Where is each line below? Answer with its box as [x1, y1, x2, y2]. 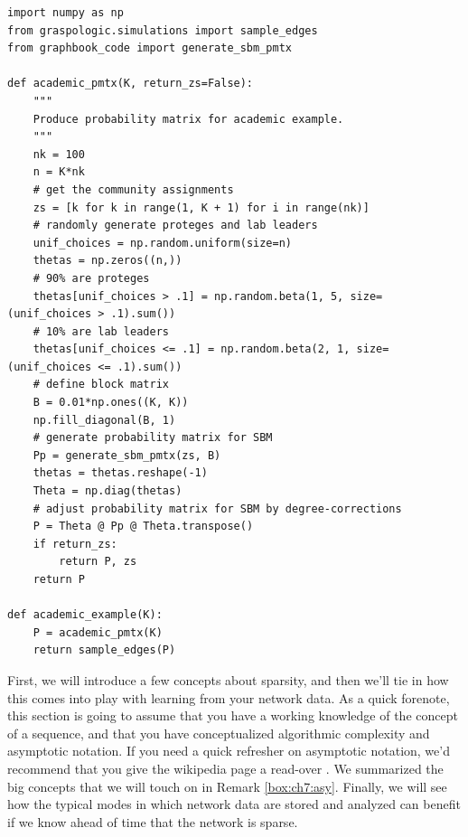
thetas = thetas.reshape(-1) [33, 466, 208, 480]
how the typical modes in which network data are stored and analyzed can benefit [7, 795, 461, 813]
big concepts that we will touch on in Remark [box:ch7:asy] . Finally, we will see [7, 776, 447, 795]
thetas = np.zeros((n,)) [33, 254, 183, 268]
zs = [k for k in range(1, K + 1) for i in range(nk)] [33, 201, 370, 214]
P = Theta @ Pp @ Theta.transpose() [33, 520, 254, 533]
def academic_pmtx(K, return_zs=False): [7, 77, 254, 90]
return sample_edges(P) [33, 644, 176, 657]
